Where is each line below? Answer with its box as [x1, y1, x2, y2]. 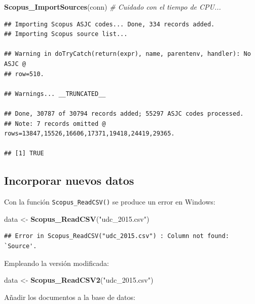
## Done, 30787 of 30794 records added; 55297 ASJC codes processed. [4, 110, 244, 117]
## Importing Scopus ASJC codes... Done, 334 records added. [4, 20, 215, 28]
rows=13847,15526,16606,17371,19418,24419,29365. [4, 130, 175, 138]
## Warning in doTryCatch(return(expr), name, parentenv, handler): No [4, 50, 251, 58]
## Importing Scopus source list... [4, 30, 128, 38]
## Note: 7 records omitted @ [4, 120, 106, 127]
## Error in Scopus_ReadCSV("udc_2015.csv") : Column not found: [4, 232, 229, 240]
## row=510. [4, 70, 44, 78]
